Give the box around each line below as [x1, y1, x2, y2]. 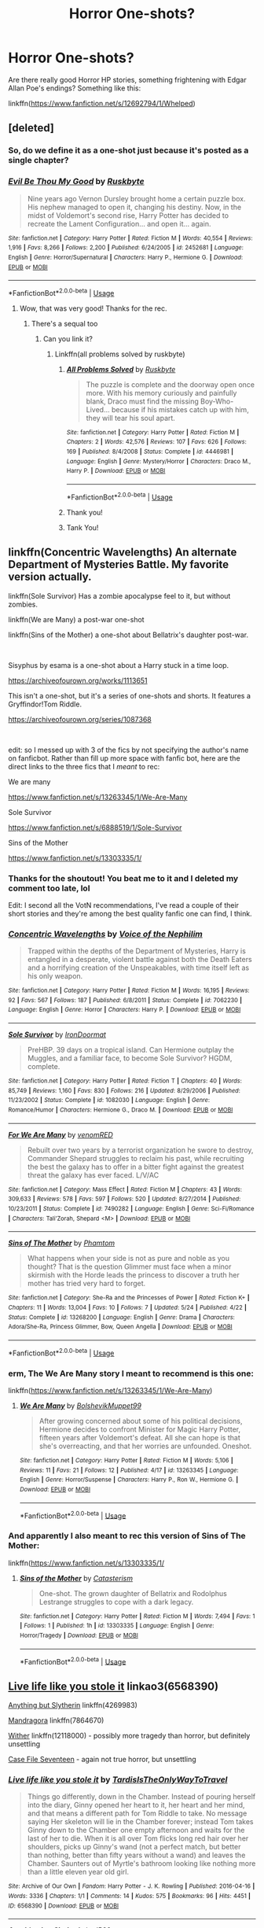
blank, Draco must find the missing [86, 396, 199, 406]
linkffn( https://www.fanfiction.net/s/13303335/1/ [8, 1558, 165, 1568]
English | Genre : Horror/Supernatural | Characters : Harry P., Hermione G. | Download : [8, 253, 244, 261]
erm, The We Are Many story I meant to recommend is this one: [8, 1368, 254, 1379]
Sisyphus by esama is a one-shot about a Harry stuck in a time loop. [8, 660, 229, 669]
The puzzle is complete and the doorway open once [86, 379, 255, 389]
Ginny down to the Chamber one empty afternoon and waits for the [27, 1826, 245, 1835]
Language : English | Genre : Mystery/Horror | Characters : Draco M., [66, 457, 251, 465]
